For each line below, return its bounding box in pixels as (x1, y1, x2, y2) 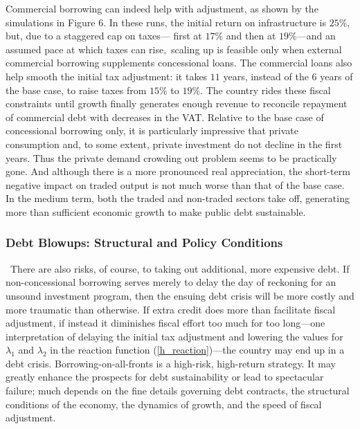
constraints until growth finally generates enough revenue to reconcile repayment (6, 96, 348, 111)
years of (320, 69, 353, 83)
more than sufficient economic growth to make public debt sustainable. (6, 204, 306, 219)
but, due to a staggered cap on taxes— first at (6, 28, 202, 43)
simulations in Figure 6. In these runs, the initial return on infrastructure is (6, 15, 326, 29)
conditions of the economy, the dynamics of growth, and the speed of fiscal (6, 396, 322, 411)
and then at (226, 28, 276, 43)
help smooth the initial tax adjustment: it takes (6, 69, 208, 83)
